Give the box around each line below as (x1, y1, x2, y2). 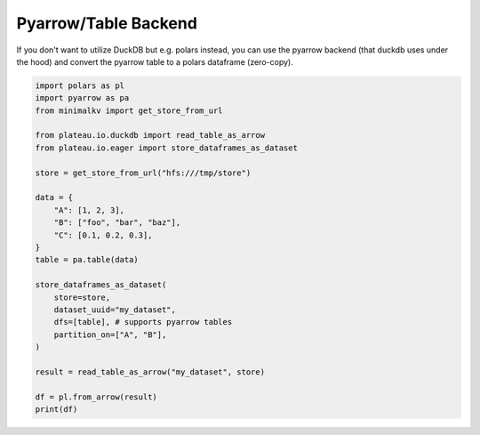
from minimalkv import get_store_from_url (35, 105, 223, 116)
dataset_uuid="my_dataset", (53, 304, 177, 315)
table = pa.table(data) (35, 254, 140, 265)
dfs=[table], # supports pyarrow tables (53, 317, 233, 327)
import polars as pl (35, 80, 124, 91)
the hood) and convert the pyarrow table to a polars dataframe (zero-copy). (16, 56, 293, 67)
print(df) (35, 405, 78, 415)
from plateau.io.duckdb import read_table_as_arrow (35, 130, 266, 141)
